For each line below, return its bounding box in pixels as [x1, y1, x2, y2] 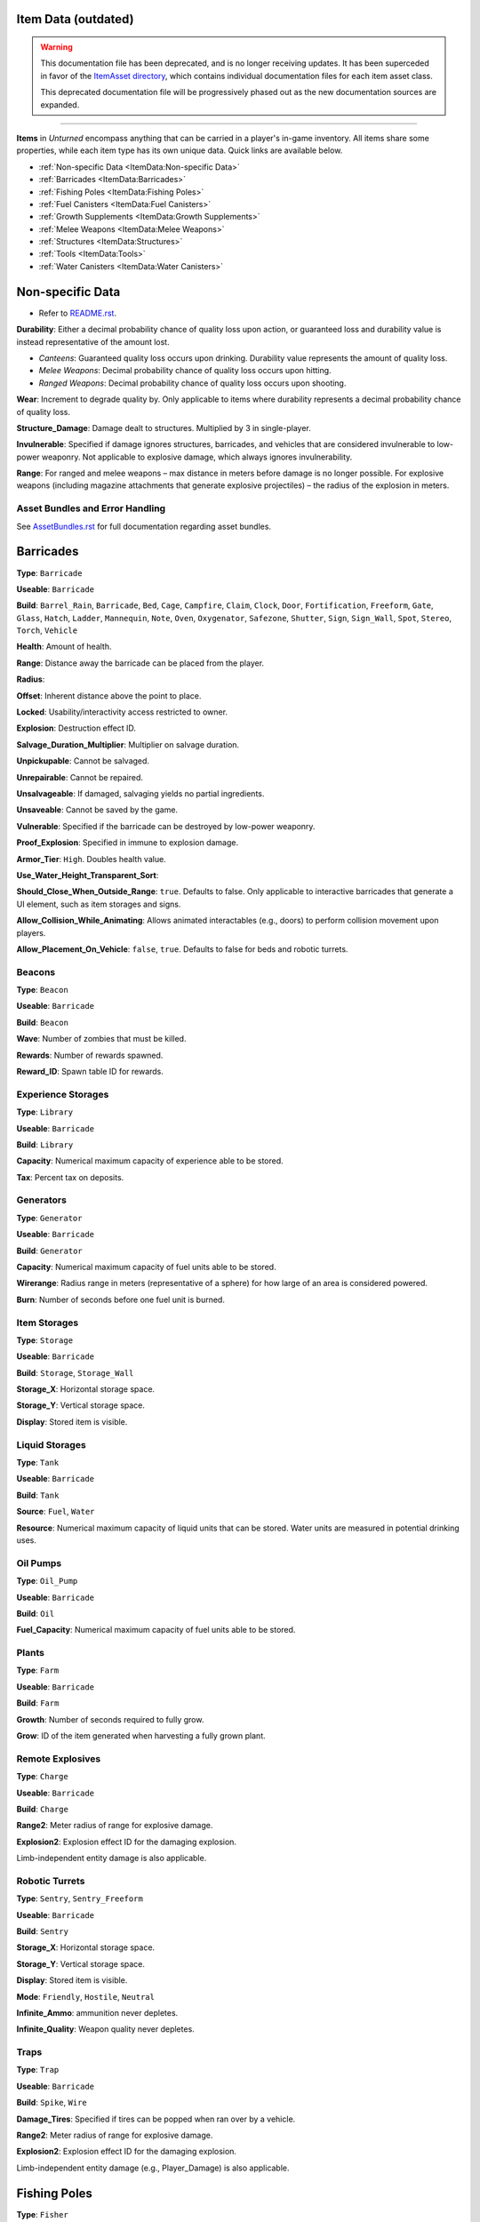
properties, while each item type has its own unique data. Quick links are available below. [16, 145, 343, 156]
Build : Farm [16, 1698, 60, 1708]
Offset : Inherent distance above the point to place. [16, 690, 202, 701]
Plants [16, 1647, 44, 1659]
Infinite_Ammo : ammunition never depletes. [16, 2007, 179, 2018]
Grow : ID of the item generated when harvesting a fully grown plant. [16, 1730, 266, 1741]
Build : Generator [16, 1245, 84, 1256]
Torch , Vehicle [16, 625, 78, 635]
